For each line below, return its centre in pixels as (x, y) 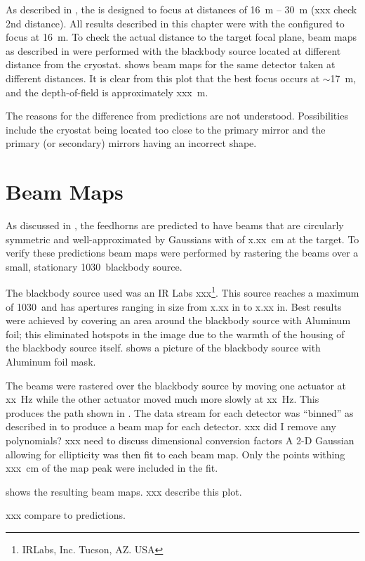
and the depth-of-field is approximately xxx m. (107, 92)
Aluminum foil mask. (51, 362)
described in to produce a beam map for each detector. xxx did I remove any (171, 426)
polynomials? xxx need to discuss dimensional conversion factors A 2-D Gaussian (180, 440)
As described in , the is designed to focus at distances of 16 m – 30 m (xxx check (181, 9)
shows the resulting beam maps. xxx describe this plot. (124, 491)
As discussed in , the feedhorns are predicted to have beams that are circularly (175, 225)
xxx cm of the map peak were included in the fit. (112, 468)
